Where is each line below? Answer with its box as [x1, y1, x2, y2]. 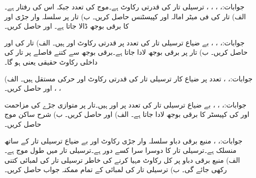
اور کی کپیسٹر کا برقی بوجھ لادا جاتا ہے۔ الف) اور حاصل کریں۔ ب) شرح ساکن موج [4, 109, 250, 119]
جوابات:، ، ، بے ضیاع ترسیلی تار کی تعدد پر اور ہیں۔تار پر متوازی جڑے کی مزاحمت [4, 99, 247, 109]
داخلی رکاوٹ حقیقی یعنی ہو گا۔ [4, 56, 97, 67]
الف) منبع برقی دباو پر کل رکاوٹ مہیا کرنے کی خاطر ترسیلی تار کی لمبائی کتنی [4, 154, 240, 165]
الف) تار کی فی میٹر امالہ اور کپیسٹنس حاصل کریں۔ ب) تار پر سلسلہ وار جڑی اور [4, 11, 246, 21]
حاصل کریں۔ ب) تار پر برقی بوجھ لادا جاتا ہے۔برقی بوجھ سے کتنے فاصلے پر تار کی [4, 47, 248, 57]
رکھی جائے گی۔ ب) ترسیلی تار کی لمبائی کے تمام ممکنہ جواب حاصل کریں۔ [4, 164, 227, 175]
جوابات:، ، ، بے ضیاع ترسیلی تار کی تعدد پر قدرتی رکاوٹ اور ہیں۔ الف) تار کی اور [4, 37, 245, 47]
